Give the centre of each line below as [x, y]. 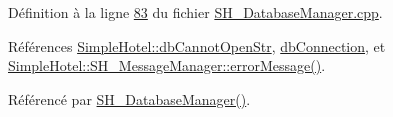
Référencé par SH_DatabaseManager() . [129, 98]
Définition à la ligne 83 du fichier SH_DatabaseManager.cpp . [195, 12]
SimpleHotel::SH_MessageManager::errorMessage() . [167, 65]
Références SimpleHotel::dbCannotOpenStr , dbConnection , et [197, 45]
